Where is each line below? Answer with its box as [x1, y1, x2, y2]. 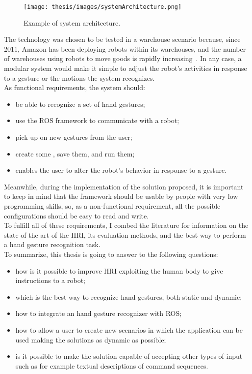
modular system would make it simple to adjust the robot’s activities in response [4, 63, 247, 73]
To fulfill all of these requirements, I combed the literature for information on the [4, 220, 249, 230]
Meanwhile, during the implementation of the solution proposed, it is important [4, 181, 244, 191]
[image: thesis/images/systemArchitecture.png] [24, 3, 182, 10]
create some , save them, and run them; [15, 148, 135, 158]
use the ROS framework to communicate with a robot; [15, 115, 179, 125]
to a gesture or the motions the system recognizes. [4, 72, 155, 83]
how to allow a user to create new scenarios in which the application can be [15, 324, 243, 335]
